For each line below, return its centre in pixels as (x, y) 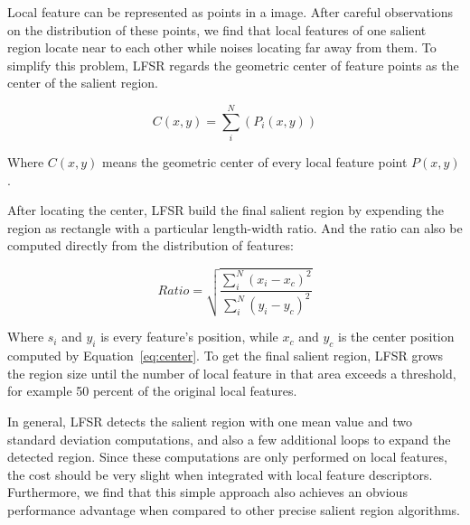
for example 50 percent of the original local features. (152, 391)
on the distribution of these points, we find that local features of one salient (217, 29)
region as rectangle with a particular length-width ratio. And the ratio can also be (235, 227)
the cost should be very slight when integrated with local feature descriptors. (220, 474)
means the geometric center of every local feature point (255, 162)
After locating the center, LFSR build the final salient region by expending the (226, 210)
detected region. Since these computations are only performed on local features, (227, 457)
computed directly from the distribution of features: (150, 245)
